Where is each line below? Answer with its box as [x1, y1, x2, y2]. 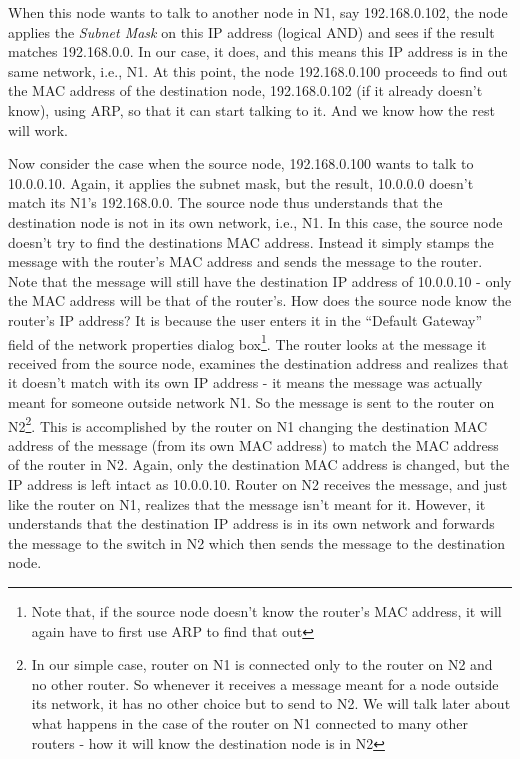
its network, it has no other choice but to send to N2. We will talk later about [31, 693, 511, 714]
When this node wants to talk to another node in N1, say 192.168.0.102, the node [8, 2, 508, 22]
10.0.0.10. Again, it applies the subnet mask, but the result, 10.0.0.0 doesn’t [8, 172, 474, 193]
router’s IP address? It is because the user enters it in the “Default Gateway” [8, 309, 483, 330]
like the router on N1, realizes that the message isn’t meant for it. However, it [8, 493, 486, 514]
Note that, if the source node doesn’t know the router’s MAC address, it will [31, 600, 502, 621]
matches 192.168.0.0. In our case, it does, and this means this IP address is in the [8, 41, 508, 62]
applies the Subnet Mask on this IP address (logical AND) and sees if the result [8, 21, 495, 42]
